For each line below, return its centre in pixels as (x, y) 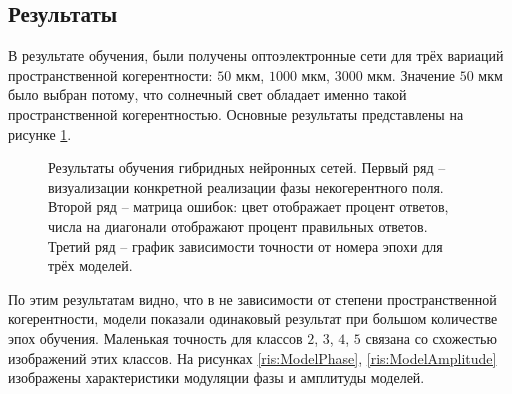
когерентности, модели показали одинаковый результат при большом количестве (253, 318)
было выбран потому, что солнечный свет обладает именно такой (207, 94)
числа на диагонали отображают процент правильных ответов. (238, 225)
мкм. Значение (411, 74)
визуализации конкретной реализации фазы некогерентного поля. (246, 186)
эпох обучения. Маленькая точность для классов (155, 337)
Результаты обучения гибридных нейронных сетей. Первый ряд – (247, 167)
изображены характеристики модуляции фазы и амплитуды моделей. (216, 377)
